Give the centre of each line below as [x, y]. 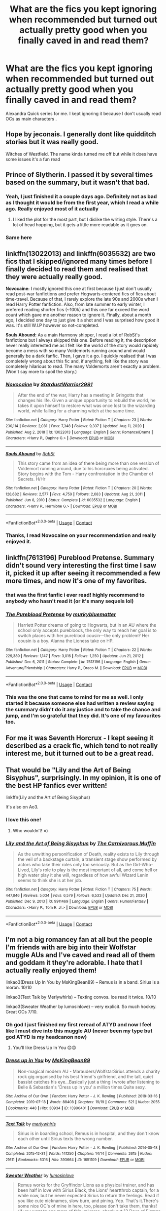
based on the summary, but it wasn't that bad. [78, 182]
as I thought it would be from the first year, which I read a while [82, 202]
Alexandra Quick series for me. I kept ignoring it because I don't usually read [83, 113]
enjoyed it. [18, 542]
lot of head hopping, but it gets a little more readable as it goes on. [80, 225]
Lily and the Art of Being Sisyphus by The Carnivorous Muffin [81, 843]
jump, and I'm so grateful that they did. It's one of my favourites [83, 716]
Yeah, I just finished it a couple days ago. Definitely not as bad [81, 197]
